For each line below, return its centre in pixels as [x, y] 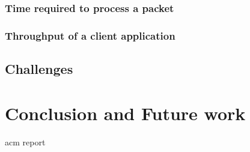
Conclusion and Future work [125, 113]
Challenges [39, 69]
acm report [25, 141]
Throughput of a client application [90, 35]
